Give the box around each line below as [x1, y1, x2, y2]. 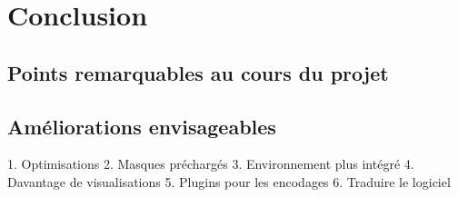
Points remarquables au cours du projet [7, 58, 389, 86]
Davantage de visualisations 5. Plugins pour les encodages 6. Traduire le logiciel [7, 172, 451, 191]
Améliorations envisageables [7, 112, 276, 140]
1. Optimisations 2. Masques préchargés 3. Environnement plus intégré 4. [7, 154, 414, 173]
